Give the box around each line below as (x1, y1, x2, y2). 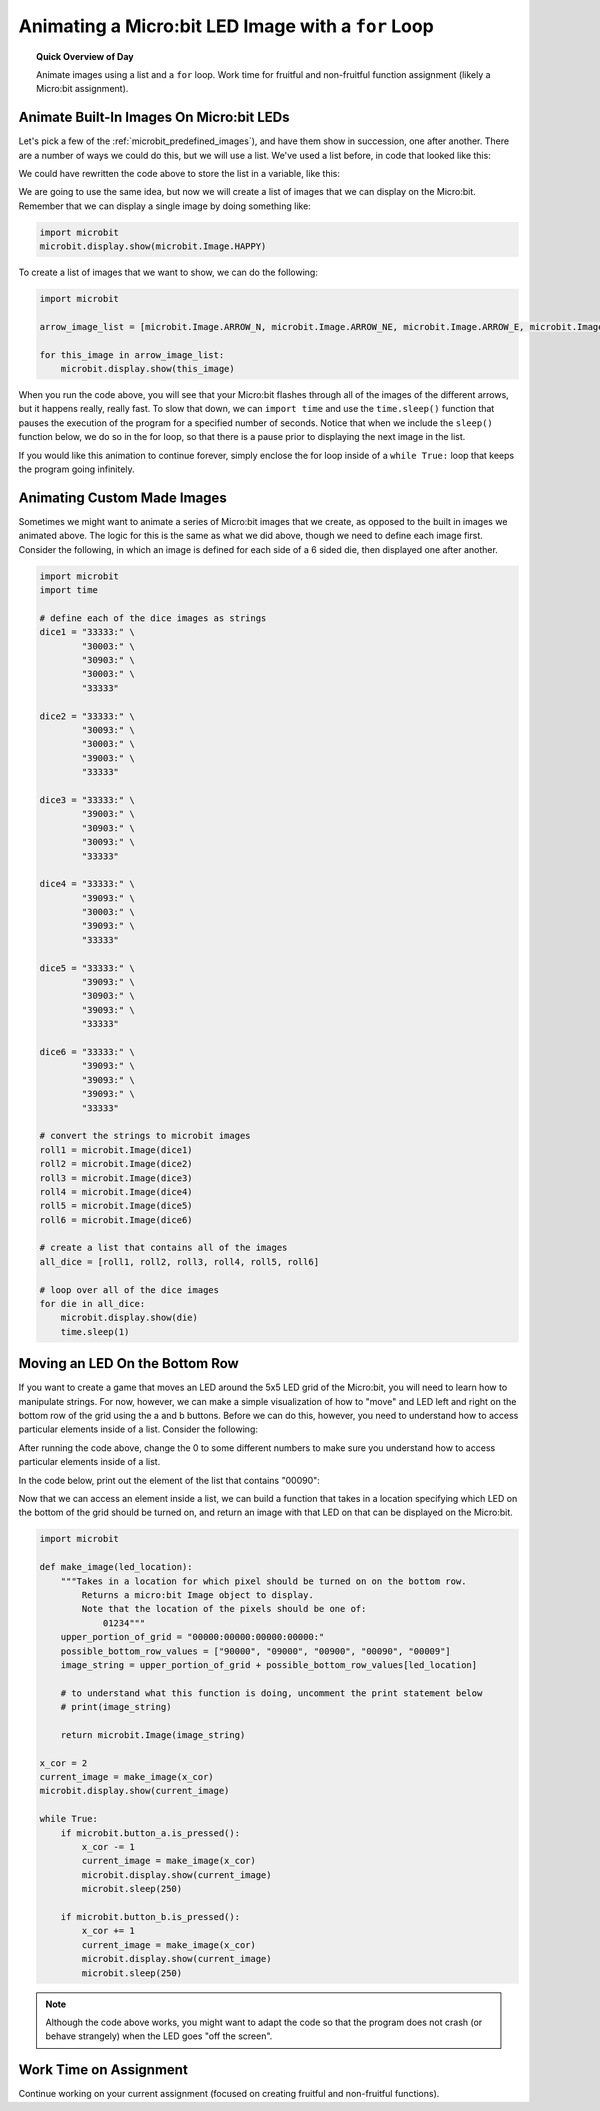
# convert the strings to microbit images (39, 1130, 251, 1142)
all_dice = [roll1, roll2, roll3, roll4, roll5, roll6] (39, 1256, 320, 1267)
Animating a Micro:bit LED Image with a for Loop (18, 15, 434, 37)
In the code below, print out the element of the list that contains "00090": (18, 1474, 320, 1486)
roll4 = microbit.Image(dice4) (39, 1186, 194, 1197)
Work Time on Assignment (18, 2061, 189, 2079)
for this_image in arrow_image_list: (39, 349, 225, 360)
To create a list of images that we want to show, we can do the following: (18, 266, 319, 279)
